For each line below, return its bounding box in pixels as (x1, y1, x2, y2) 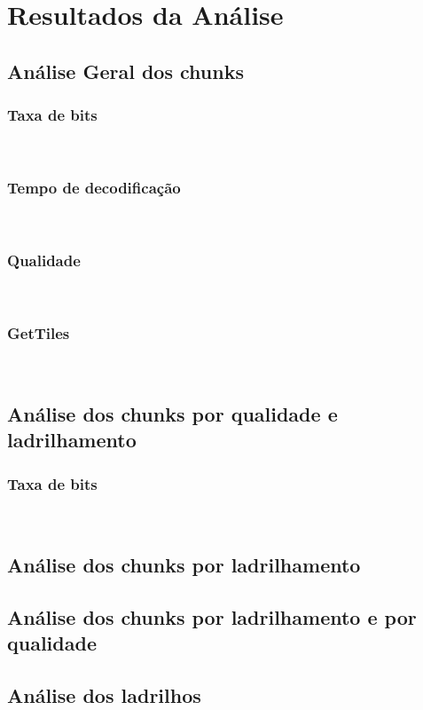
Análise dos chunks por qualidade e (7, 399, 338, 427)
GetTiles (7, 321, 70, 343)
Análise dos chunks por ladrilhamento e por (7, 603, 417, 630)
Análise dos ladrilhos (7, 681, 201, 708)
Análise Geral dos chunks (7, 57, 244, 84)
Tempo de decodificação (7, 176, 181, 198)
